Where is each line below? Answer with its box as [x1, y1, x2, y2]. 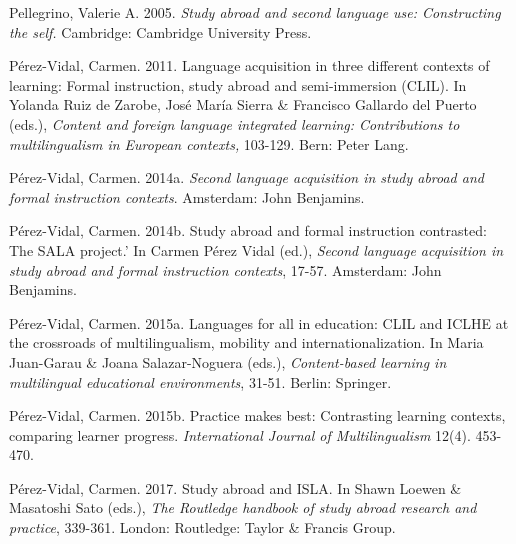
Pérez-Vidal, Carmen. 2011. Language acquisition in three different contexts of [9, 55, 490, 76]
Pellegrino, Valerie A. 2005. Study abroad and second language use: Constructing [9, 2, 501, 22]
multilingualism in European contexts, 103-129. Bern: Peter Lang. [9, 133, 409, 154]
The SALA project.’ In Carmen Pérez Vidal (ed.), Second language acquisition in [9, 239, 504, 260]
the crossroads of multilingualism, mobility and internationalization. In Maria [9, 332, 484, 353]
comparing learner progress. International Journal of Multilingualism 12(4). [9, 424, 471, 445]
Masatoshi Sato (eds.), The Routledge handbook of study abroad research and [9, 497, 477, 518]
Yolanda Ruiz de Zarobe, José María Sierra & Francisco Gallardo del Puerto [9, 94, 477, 115]
